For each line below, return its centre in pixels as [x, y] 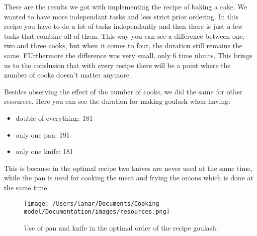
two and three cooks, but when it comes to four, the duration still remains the [123, 45]
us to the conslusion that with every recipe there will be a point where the [117, 65]
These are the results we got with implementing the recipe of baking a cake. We [126, 6]
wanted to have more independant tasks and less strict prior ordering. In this [121, 16]
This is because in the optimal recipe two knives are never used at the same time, [128, 168]
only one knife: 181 [44, 151]
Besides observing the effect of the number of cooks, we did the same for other [123, 91]
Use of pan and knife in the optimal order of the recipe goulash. [121, 227]
